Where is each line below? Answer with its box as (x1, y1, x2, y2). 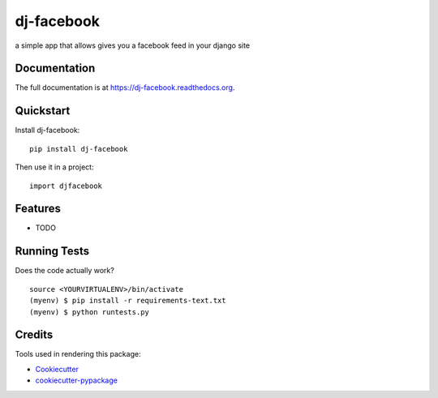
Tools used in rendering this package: (15, 349, 141, 359)
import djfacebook (29, 181, 103, 190)
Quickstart (15, 104, 71, 118)
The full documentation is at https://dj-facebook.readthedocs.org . (15, 83, 235, 92)
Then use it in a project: (15, 162, 94, 172)
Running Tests (15, 244, 89, 259)
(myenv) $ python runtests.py (29, 307, 150, 316)
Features (15, 202, 61, 216)
